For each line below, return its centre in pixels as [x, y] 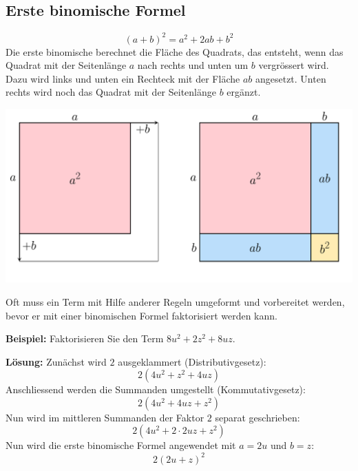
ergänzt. [244, 92]
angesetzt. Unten [291, 78]
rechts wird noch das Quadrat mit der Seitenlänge [111, 92]
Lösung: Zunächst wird [56, 361]
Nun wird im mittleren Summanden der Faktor [105, 417]
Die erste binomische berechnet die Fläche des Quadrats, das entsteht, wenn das [175, 51]
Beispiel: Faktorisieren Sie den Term [85, 338]
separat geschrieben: [257, 417]
